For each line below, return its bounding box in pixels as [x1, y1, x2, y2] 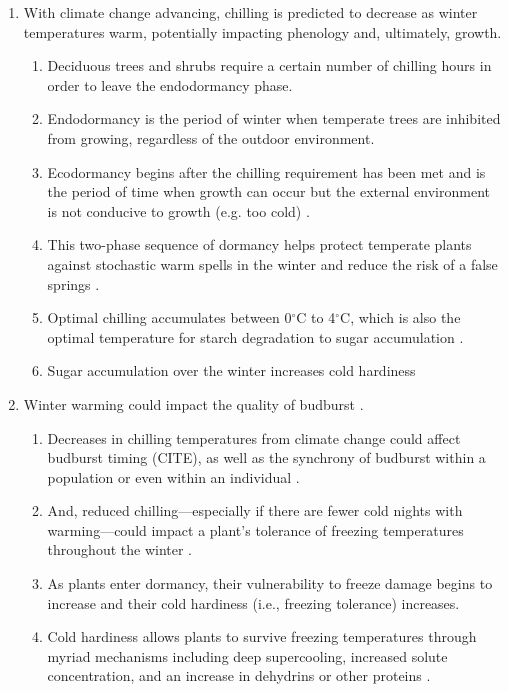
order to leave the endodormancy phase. [47, 74, 293, 95]
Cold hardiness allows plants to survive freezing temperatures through [47, 626, 477, 647]
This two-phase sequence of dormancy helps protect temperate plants [47, 234, 472, 255]
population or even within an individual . [47, 466, 300, 487]
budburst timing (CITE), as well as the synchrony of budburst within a [47, 447, 486, 468]
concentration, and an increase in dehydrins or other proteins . [47, 665, 431, 686]
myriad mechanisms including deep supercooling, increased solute [47, 645, 448, 666]
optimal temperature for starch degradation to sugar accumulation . [47, 326, 464, 347]
